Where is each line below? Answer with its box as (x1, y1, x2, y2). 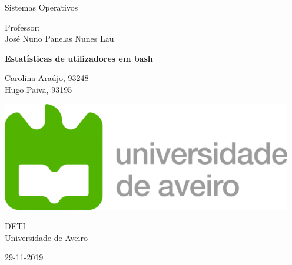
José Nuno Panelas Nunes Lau (5, 32, 114, 45)
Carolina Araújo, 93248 (5, 72, 89, 84)
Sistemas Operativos (5, 1, 78, 13)
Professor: (5, 21, 40, 33)
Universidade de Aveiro (5, 231, 88, 243)
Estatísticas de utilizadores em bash (5, 52, 153, 64)
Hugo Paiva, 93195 (5, 83, 72, 95)
